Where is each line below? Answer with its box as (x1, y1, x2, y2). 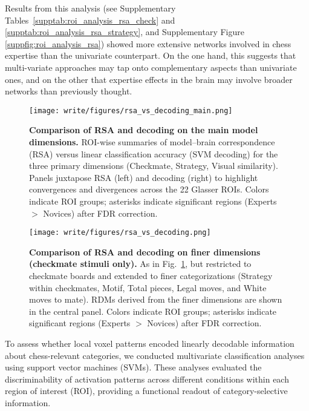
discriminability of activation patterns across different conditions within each (5, 372, 289, 385)
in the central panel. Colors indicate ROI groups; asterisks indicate (29, 304, 277, 317)
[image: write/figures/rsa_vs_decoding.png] (29, 228, 211, 237)
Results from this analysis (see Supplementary (5, 2, 176, 14)
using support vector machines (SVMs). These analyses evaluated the (5, 361, 262, 373)
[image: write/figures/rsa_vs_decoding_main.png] (29, 106, 233, 115)
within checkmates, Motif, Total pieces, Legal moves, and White (29, 281, 267, 294)
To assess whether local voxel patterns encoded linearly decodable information (5, 337, 294, 349)
